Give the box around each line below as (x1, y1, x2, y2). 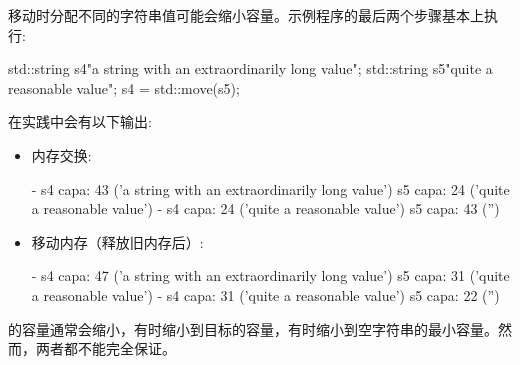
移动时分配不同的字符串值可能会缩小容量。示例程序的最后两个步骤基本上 (8, 5, 484, 25)
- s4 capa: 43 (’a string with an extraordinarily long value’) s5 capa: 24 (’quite (31, 178, 510, 199)
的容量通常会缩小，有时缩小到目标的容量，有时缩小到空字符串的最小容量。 (8, 318, 498, 339)
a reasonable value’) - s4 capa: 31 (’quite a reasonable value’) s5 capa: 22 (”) (31, 284, 500, 305)
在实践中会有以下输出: (8, 111, 152, 132)
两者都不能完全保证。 (35, 338, 176, 359)
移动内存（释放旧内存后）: (31, 231, 204, 252)
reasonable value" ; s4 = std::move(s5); (8, 77, 240, 98)
